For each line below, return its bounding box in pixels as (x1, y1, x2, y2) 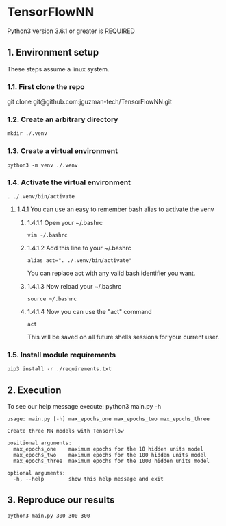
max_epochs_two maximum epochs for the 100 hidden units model (13, 452, 207, 459)
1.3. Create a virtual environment (7, 146, 118, 156)
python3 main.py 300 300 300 (7, 512, 90, 519)
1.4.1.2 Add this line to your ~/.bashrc (27, 243, 131, 252)
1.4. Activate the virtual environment (7, 178, 131, 187)
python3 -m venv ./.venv (7, 162, 78, 169)
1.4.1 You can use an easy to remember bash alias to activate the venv (16, 205, 214, 213)
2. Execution (7, 384, 62, 396)
